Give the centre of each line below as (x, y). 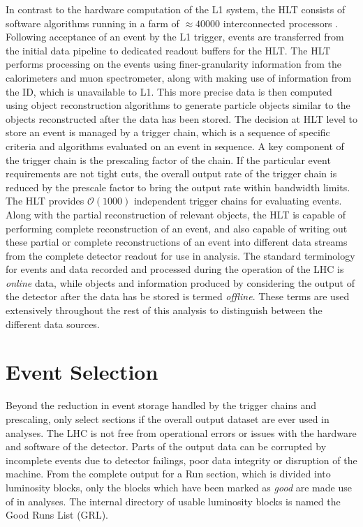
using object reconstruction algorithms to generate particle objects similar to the (178, 105)
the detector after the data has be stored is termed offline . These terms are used (178, 296)
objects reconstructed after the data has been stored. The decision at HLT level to (181, 118)
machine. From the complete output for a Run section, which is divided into (168, 474)
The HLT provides (45, 201)
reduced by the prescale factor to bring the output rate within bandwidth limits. (178, 187)
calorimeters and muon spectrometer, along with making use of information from (179, 77)
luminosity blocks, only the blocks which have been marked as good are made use (179, 487)
